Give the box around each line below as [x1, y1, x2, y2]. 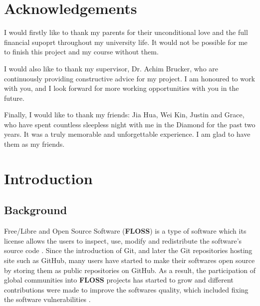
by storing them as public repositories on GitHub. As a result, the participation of [4, 265, 256, 275]
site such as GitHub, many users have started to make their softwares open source [4, 255, 255, 266]
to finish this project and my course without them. [4, 46, 159, 57]
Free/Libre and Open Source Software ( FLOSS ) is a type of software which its [4, 226, 247, 236]
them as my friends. [4, 139, 65, 149]
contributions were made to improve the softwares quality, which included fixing [4, 284, 249, 295]
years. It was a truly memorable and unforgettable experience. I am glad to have [4, 129, 251, 139]
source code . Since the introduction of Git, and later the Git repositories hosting [4, 245, 253, 256]
